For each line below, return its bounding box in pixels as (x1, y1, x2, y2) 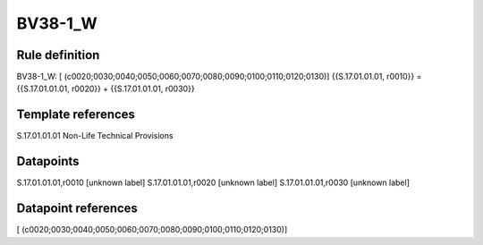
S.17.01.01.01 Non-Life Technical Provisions (16, 131, 174, 141)
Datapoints (16, 154, 80, 169)
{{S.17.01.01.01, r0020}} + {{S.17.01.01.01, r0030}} (16, 83, 196, 94)
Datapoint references (16, 201, 139, 216)
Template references (16, 107, 136, 122)
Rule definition (16, 47, 100, 63)
